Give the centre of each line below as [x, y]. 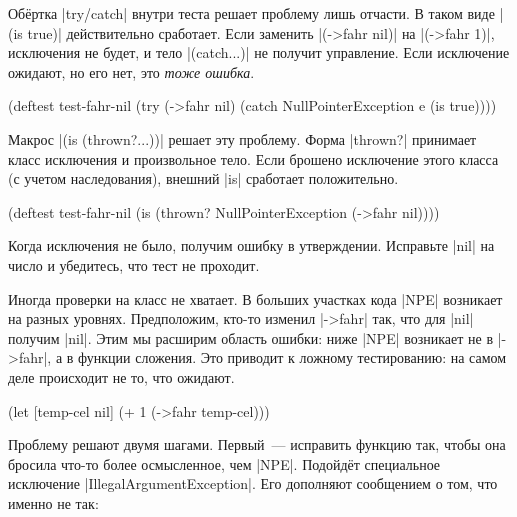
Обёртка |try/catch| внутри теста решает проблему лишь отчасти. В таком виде [251, 13]
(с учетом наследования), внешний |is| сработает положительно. [203, 178]
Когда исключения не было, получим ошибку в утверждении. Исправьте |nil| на [251, 245]
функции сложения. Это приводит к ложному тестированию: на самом [292, 357]
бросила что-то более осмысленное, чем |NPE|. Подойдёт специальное [224, 463]
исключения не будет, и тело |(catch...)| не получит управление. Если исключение [259, 52]
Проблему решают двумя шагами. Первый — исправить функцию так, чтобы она [257, 444]
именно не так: [53, 502]
